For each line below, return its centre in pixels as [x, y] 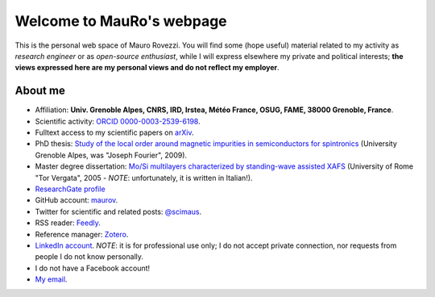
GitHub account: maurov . [77, 200]
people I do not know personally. [89, 257]
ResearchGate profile [70, 189]
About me [40, 91]
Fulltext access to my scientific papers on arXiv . [114, 132]
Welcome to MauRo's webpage [121, 21]
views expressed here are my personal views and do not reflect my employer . [147, 68]
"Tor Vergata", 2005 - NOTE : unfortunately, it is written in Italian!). [144, 178]
